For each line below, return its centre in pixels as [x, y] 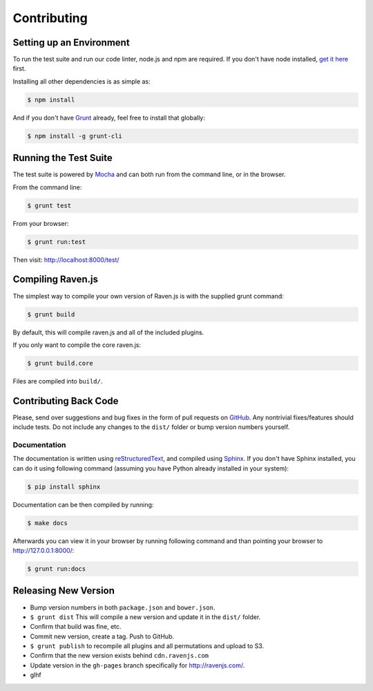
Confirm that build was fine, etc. [76, 627]
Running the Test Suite [63, 158]
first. [19, 68]
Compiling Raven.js [55, 280]
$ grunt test [49, 205]
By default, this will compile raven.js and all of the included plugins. [108, 332]
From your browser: [41, 223]
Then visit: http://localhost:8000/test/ [66, 260]
